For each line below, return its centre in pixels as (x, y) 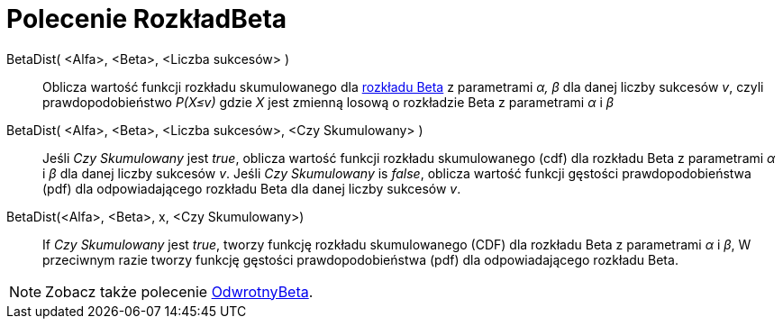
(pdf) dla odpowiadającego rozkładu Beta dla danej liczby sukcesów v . (252, 188)
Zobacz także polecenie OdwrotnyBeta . (179, 291)
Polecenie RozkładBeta (147, 19)
